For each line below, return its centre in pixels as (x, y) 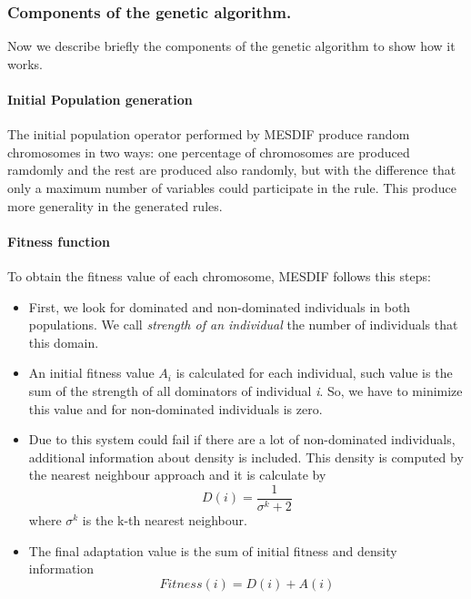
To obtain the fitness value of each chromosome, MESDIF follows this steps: (219, 275)
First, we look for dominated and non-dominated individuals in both (220, 306)
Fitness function (59, 241)
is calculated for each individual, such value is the (314, 373)
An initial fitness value (91, 373)
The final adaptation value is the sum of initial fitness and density (213, 550)
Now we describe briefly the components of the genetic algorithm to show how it (231, 46)
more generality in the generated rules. (115, 205)
